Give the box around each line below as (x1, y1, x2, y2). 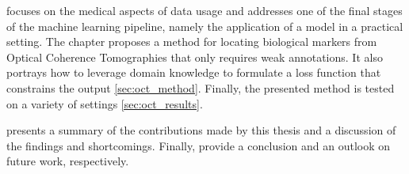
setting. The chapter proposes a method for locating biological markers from (6, 33, 377, 50)
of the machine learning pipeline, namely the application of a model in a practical (6, 17, 403, 34)
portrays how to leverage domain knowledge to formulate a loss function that (6, 64, 381, 81)
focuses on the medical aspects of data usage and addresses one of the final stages (6, 2, 403, 18)
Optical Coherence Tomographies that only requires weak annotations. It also (6, 48, 383, 65)
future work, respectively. (6, 153, 129, 169)
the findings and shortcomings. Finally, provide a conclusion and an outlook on (6, 137, 391, 153)
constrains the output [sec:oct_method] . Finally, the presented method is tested (6, 79, 395, 96)
